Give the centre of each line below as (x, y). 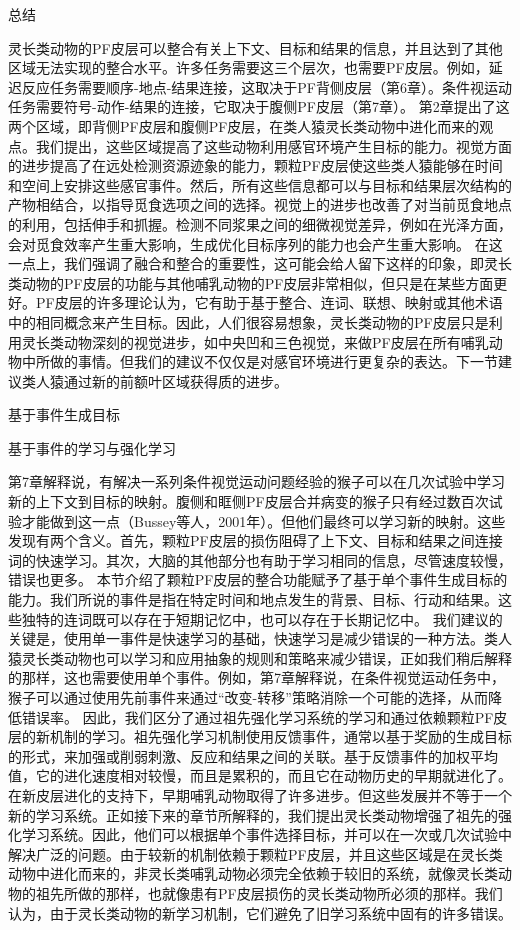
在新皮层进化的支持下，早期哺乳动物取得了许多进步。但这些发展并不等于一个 (260, 794)
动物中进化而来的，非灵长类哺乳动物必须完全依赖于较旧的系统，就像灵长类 (253, 873)
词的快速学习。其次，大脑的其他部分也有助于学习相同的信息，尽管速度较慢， (260, 559)
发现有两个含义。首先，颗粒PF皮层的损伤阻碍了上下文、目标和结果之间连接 (255, 540)
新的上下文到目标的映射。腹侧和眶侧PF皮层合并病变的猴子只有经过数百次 (248, 501)
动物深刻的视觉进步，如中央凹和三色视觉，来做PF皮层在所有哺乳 (276, 341)
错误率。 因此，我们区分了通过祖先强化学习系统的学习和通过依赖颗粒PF (257, 716)
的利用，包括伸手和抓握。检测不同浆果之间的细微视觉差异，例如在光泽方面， (260, 223)
